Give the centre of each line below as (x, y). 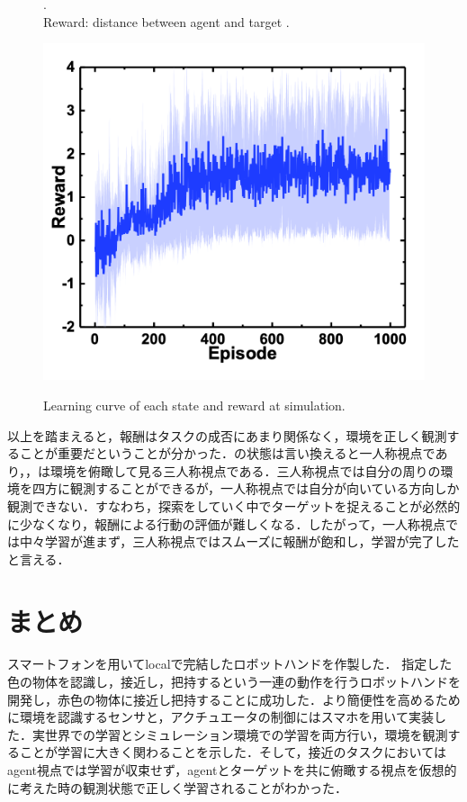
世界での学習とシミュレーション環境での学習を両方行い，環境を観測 (246, 734)
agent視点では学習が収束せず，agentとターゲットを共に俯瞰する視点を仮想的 (232, 770)
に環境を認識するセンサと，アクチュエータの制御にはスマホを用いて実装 (220, 717)
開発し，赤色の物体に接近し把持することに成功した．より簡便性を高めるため (234, 699)
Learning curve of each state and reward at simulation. (194, 406)
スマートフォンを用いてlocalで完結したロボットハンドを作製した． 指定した (230, 664)
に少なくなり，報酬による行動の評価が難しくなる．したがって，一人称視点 (226, 523)
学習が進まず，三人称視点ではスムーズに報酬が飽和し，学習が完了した (252, 541)
